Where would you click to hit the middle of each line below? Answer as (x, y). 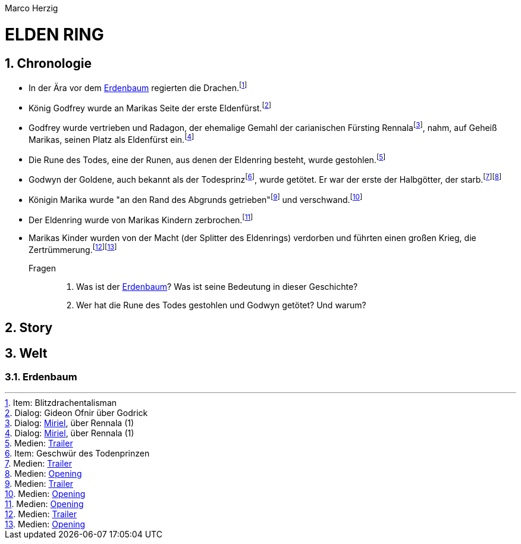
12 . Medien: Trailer (41, 514)
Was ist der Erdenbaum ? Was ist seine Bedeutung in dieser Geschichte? (217, 286)
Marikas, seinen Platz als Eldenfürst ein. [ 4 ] (112, 138)
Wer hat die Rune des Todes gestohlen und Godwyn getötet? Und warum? (221, 305)
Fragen (43, 268)
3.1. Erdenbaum (41, 377)
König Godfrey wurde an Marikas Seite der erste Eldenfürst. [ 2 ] (150, 107)
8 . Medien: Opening (43, 474)
